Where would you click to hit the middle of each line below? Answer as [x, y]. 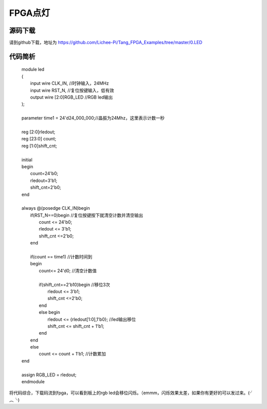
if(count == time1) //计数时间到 [61, 257]
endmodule [33, 382]
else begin [49, 312]
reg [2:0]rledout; [38, 132]
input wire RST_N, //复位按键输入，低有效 [72, 90]
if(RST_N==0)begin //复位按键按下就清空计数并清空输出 [87, 215]
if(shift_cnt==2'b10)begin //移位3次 [74, 285]
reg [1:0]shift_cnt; [39, 146]
